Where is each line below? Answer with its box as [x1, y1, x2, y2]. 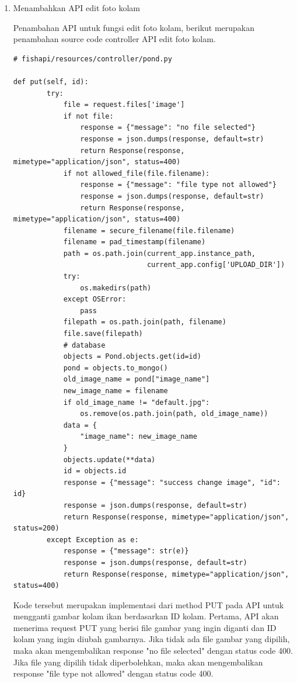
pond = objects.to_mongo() [63, 363, 168, 372]
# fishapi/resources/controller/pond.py [13, 54, 172, 63]
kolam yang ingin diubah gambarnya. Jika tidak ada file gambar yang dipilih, [13, 633, 290, 645]
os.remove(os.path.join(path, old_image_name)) [80, 410, 268, 418]
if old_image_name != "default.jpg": [63, 398, 210, 407]
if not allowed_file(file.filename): [63, 169, 210, 178]
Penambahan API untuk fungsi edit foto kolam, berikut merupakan [13, 21, 255, 33]
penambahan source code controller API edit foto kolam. [13, 33, 216, 45]
